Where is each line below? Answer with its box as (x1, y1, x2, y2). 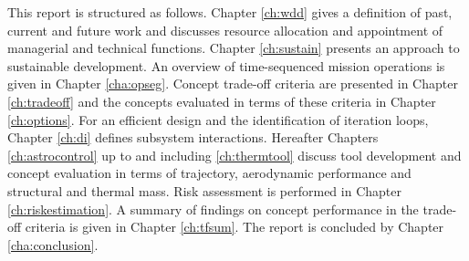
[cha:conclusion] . (7, 235, 99, 254)
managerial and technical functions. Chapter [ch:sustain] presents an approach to (7, 38, 460, 57)
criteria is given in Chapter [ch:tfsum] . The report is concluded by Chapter (25, 217, 444, 236)
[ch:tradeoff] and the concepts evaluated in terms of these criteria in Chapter (7, 91, 436, 110)
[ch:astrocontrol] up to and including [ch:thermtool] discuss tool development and (7, 145, 462, 164)
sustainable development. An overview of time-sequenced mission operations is (7, 56, 445, 75)
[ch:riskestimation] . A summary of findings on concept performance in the (7, 199, 419, 218)
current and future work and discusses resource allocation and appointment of (7, 20, 443, 39)
